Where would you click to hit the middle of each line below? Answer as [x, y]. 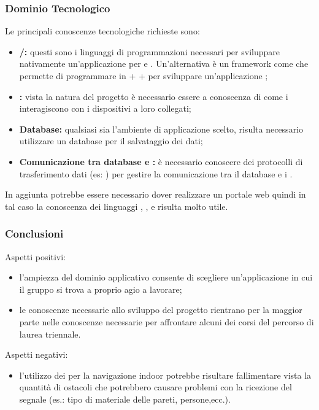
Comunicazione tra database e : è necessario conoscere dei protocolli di [161, 161]
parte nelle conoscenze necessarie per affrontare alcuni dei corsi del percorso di [167, 321]
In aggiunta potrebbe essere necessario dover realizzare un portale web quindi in [156, 194]
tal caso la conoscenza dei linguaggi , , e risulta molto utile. [117, 206]
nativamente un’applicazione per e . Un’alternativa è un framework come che [164, 64]
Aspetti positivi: [35, 256]
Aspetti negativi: [37, 354]
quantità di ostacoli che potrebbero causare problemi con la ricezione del [156, 387]
